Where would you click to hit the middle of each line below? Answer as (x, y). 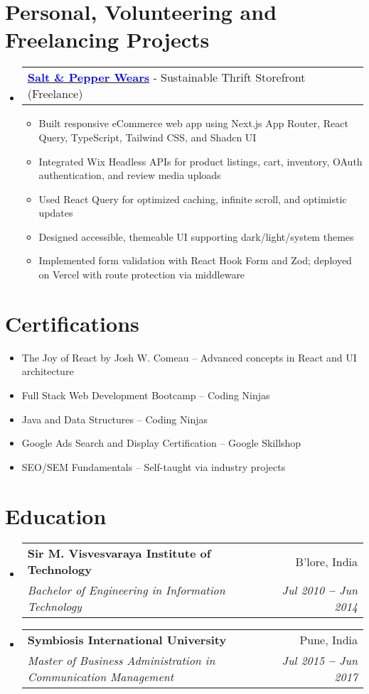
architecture (48, 371)
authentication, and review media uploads (130, 175)
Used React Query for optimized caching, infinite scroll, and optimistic (193, 199)
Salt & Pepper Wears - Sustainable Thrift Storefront (166, 77)
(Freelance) (55, 94)
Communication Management (101, 677)
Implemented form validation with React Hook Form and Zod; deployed (195, 260)
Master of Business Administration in (121, 661)
